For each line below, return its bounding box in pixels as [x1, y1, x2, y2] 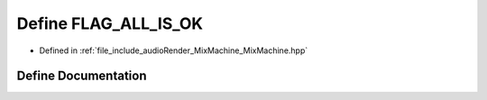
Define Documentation [16, 68, 147, 84]
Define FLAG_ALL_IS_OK [16, 14, 203, 33]
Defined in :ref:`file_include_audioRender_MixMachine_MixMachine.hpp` [39, 45, 308, 56]
